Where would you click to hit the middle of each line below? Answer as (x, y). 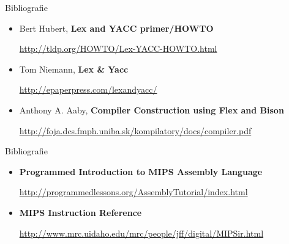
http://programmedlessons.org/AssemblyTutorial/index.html (133, 192)
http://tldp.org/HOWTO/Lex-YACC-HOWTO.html (118, 48)
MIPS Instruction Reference (81, 212)
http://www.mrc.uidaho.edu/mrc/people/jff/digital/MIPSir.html (141, 233)
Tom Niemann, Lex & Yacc (74, 69)
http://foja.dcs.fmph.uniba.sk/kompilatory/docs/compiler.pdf (135, 130)
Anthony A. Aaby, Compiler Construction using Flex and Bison (152, 109)
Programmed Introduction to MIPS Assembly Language (141, 171)
